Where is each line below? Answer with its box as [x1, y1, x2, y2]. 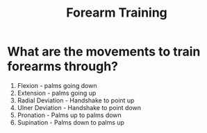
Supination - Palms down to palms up [17, 118, 125, 126]
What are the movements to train [7, 44, 201, 60]
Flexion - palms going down [17, 81, 97, 89]
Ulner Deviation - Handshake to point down [17, 103, 141, 112]
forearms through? [7, 59, 118, 74]
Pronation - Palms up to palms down [17, 111, 122, 119]
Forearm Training [65, 5, 168, 21]
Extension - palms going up [17, 89, 97, 97]
